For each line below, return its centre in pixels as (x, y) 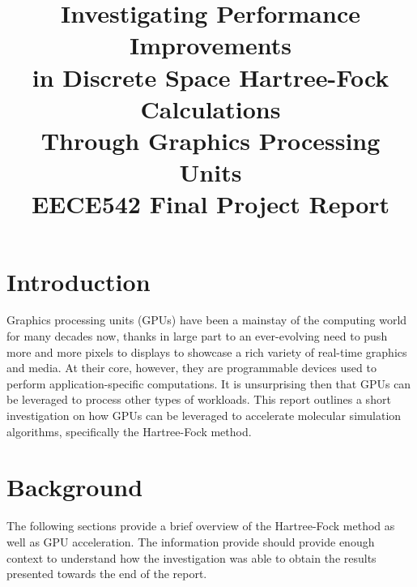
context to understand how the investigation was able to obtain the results (191, 557)
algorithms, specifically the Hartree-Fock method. (129, 431)
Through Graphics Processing (211, 140)
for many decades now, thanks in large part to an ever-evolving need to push (197, 336)
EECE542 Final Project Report (211, 204)
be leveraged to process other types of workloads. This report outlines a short (199, 399)
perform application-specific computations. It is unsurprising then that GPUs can (209, 383)
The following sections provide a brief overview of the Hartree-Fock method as (201, 526)
